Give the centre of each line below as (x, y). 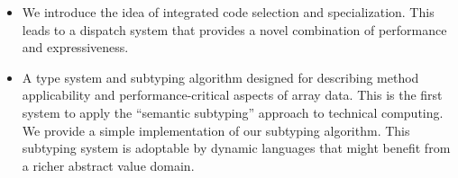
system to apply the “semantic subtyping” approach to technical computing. (233, 112)
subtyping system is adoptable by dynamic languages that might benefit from (236, 148)
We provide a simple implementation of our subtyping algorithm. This (216, 130)
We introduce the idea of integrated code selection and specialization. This (228, 12)
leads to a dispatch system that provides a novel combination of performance (234, 29)
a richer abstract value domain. (108, 165)
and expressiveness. (75, 47)
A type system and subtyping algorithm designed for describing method (220, 77)
